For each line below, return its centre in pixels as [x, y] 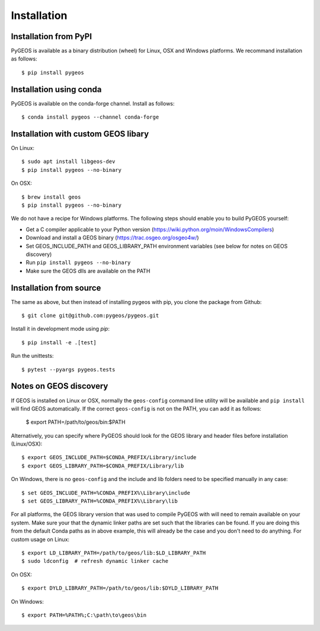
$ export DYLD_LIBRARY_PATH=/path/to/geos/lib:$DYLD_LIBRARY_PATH [120, 588]
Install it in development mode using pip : [60, 329]
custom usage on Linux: [40, 539]
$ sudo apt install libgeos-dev [68, 162]
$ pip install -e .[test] [59, 342]
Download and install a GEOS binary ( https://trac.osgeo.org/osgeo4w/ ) [112, 238]
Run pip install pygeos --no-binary [78, 262]
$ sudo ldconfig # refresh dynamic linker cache [95, 561]
